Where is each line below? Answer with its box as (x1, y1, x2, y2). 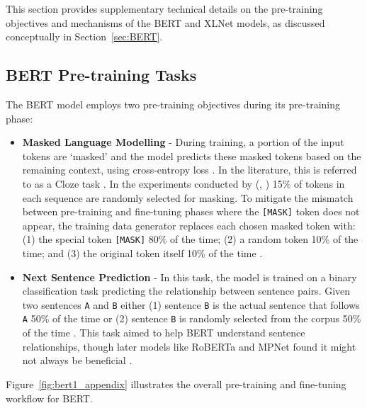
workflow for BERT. (6, 390, 93, 405)
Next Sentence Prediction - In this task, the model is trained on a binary (22, 269, 357, 284)
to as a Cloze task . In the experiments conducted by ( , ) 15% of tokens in (22, 176, 345, 191)
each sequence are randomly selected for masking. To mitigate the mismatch (22, 190, 354, 205)
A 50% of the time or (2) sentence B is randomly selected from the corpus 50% (22, 311, 361, 326)
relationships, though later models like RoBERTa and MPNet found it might (22, 339, 356, 353)
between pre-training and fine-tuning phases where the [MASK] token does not (22, 204, 360, 219)
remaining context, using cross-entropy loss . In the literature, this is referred (22, 162, 357, 177)
